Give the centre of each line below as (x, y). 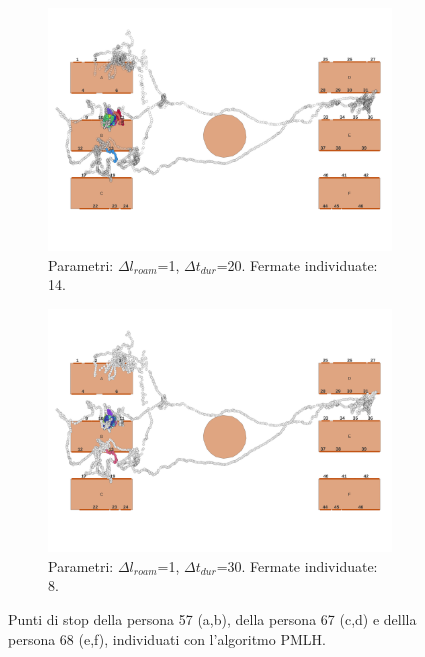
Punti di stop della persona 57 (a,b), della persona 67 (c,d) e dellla (212, 619)
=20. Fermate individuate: (297, 264)
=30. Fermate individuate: (297, 565)
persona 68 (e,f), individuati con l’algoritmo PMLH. (167, 638)
